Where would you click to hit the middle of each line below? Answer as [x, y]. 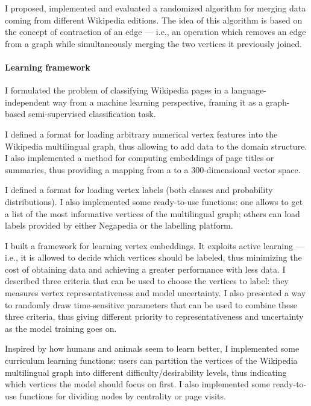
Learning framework [48, 67]
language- [249, 90]
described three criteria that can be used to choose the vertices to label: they [147, 281]
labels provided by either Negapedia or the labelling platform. [119, 225]
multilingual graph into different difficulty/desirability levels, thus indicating [146, 372]
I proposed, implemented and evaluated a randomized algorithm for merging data [155, 8]
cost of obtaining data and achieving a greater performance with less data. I [145, 269]
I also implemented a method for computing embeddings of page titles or [140, 158]
